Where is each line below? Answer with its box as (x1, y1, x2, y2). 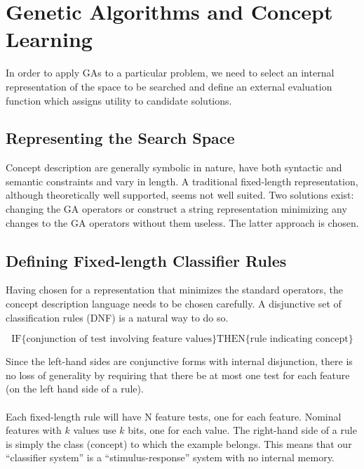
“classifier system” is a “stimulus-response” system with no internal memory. (6, 450, 335, 465)
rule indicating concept (250, 334, 349, 345)
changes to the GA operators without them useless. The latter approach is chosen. (6, 215, 359, 230)
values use (73, 423, 116, 437)
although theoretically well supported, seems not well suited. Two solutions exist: (6, 187, 354, 202)
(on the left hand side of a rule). (6, 381, 144, 396)
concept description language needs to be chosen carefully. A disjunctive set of (6, 296, 342, 311)
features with (6, 423, 62, 437)
